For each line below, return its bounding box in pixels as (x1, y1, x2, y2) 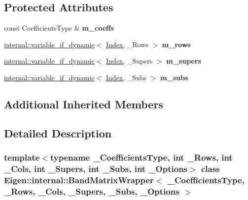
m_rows (162, 39, 191, 49)
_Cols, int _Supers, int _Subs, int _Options (4, 162, 188, 174)
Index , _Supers (106, 56, 153, 66)
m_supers (166, 56, 201, 66)
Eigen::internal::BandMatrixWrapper (4, 173, 154, 186)
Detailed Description (4, 125, 112, 140)
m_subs (160, 72, 188, 82)
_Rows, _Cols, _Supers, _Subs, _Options (4, 185, 179, 197)
